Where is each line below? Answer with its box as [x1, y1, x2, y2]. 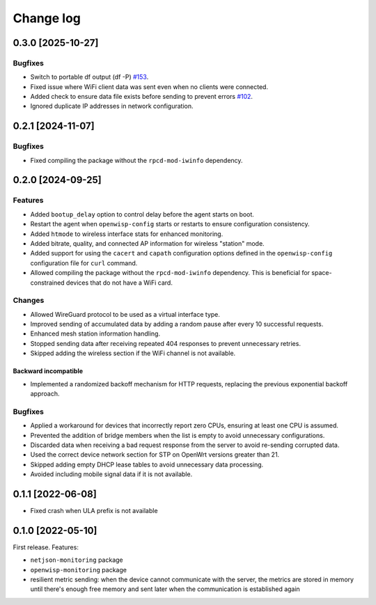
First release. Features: [13, 543, 79, 551]
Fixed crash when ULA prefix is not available [30, 507, 158, 515]
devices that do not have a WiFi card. [66, 278, 173, 287]
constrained [30, 278, 65, 287]
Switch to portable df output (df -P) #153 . [30, 73, 149, 81]
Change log [13, 10, 81, 26]
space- [311, 269, 332, 277]
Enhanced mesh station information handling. [30, 329, 160, 338]
